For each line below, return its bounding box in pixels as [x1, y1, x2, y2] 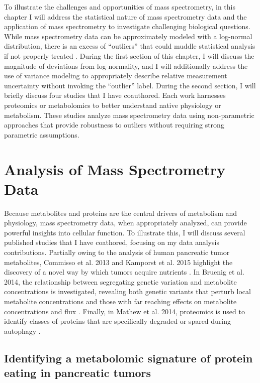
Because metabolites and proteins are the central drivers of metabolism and [4, 207, 237, 218]
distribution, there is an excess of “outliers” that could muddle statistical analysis [4, 41, 255, 51]
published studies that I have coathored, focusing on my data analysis [4, 237, 219, 247]
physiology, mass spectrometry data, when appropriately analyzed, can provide [4, 217, 247, 228]
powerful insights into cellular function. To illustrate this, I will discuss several [4, 227, 245, 237]
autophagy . [4, 325, 41, 336]
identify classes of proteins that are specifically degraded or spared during [4, 316, 231, 326]
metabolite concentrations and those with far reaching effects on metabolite [4, 296, 237, 306]
